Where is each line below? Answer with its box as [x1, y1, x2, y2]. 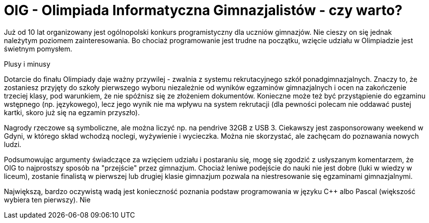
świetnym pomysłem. [4, 44, 73, 53]
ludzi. [4, 140, 22, 149]
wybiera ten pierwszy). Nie [4, 195, 91, 204]
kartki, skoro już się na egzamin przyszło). [4, 108, 140, 117]
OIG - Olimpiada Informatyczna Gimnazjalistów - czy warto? [4, 2, 403, 19]
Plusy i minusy [4, 59, 50, 68]
